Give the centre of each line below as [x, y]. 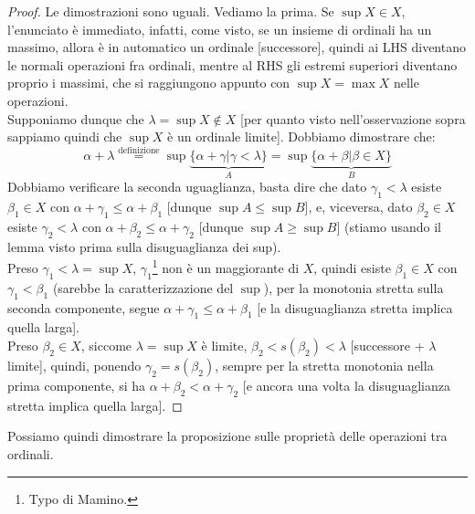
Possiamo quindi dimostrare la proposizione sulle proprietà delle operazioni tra [227, 436]
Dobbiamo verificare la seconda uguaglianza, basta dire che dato [187, 187]
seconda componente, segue [84, 307]
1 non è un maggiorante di [226, 267]
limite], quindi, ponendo [74, 366]
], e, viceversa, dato [359, 207]
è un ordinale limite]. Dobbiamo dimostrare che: [301, 136]
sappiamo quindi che [65, 136]
